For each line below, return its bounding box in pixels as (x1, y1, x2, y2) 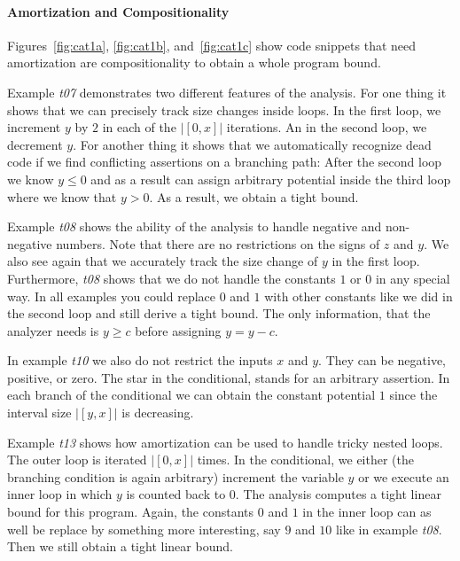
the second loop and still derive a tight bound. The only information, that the (7, 304, 431, 323)
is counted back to (126, 485, 226, 503)
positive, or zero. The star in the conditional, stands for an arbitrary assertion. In (7, 368, 450, 386)
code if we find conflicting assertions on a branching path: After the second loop (7, 152, 442, 171)
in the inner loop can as (302, 503, 432, 521)
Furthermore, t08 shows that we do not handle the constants (7, 269, 336, 287)
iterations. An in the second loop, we (226, 118, 427, 136)
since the (389, 386, 438, 404)
